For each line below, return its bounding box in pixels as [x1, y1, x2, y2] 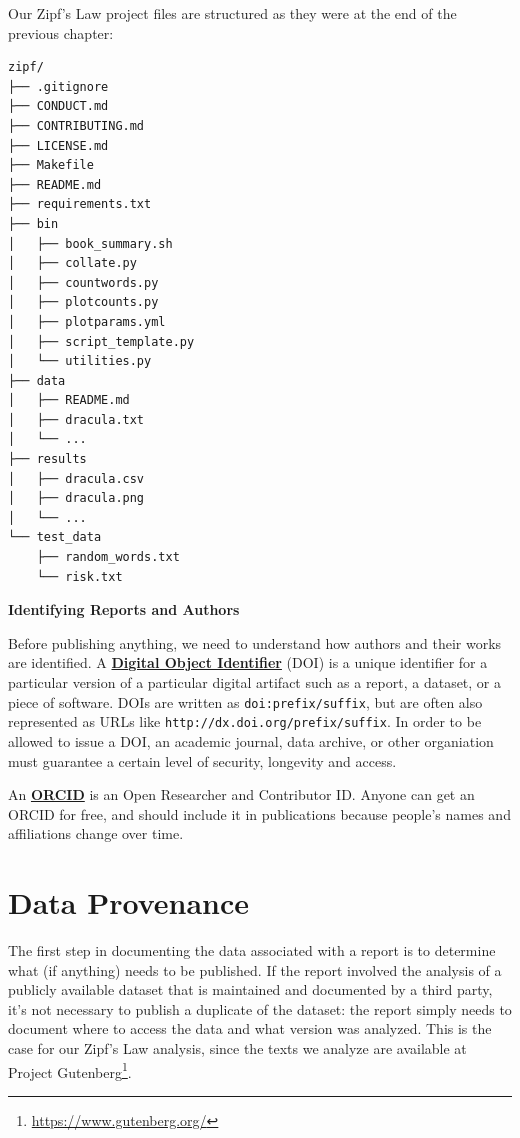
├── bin [8, 216, 59, 231]
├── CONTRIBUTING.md [8, 118, 145, 133]
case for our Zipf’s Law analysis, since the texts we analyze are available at [8, 1037, 467, 1058]
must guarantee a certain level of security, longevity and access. [8, 750, 397, 771]
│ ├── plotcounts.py [8, 295, 159, 310]
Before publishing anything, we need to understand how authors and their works [8, 632, 502, 653]
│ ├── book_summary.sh [8, 236, 173, 251]
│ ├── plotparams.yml [8, 314, 166, 329]
